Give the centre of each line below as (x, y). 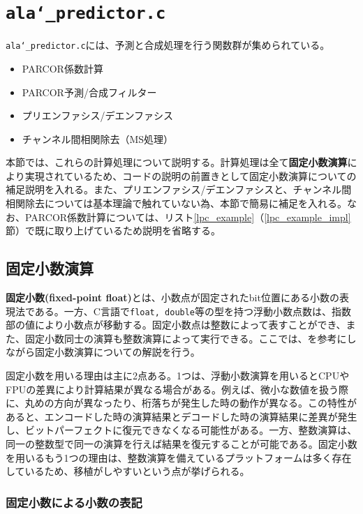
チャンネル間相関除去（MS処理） (97, 138)
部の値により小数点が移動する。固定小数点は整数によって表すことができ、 (176, 325)
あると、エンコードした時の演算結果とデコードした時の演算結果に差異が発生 (181, 416)
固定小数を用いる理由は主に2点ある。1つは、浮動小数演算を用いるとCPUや (178, 376)
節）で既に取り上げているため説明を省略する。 (113, 230)
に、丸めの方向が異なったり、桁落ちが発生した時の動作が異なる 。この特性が (181, 403)
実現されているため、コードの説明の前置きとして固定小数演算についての (191, 175)
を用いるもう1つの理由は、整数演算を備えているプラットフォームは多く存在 (179, 457)
